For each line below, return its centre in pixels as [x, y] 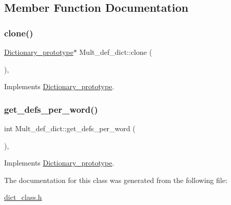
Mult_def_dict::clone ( [116, 52]
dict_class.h [23, 197]
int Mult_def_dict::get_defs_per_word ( [70, 128]
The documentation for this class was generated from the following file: [116, 180]
